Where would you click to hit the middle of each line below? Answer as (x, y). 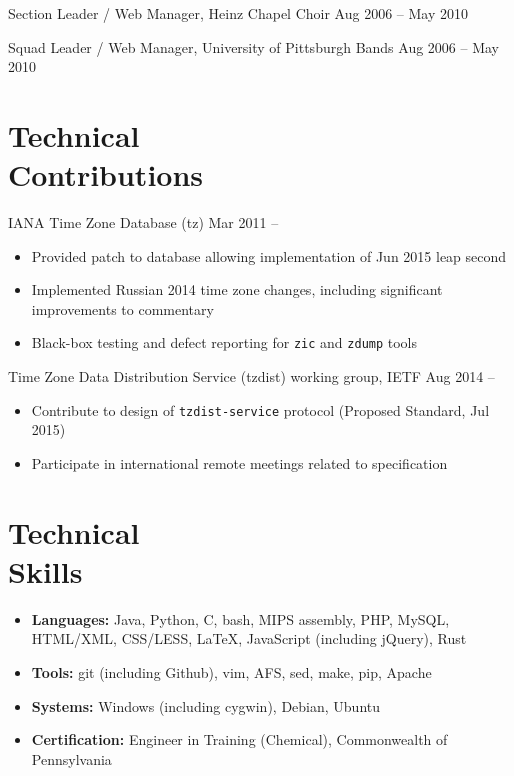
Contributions (106, 174)
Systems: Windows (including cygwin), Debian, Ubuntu (206, 705)
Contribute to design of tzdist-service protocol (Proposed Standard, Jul (260, 409)
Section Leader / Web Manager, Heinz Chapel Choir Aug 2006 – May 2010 (238, 13)
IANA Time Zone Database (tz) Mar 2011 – (143, 222)
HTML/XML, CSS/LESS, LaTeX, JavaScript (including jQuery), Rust (249, 638)
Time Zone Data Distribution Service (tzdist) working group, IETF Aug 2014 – (251, 376)
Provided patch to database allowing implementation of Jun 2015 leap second (269, 255)
